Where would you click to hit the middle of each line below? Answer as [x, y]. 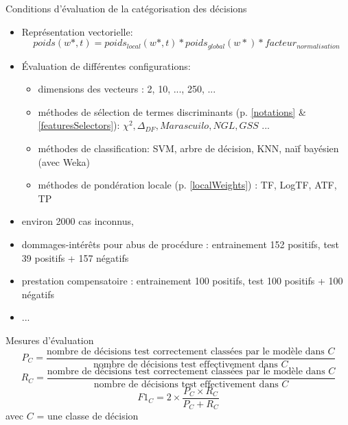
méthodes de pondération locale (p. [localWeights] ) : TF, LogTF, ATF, [187, 185]
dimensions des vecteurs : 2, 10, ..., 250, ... [127, 89]
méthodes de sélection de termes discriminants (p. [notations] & [172, 111]
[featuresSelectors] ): [79, 125]
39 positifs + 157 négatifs [75, 257]
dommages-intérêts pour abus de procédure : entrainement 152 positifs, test [181, 244]
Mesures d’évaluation [50, 340]
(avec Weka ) [64, 161]
